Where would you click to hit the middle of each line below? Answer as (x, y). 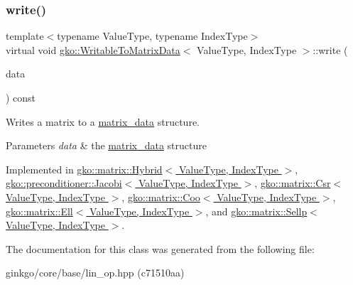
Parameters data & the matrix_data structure (106, 145)
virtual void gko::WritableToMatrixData (93, 49)
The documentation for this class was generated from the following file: (160, 248)
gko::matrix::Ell (39, 211)
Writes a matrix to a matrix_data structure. (103, 121)
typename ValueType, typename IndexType (152, 36)
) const (21, 97)
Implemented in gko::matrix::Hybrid (84, 169)
